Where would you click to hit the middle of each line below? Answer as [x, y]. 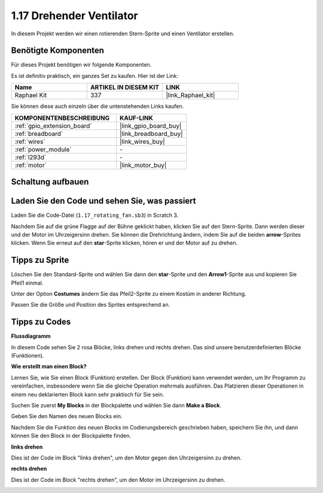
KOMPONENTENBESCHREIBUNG [62, 118]
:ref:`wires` [30, 141]
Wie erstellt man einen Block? [49, 367]
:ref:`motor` [31, 165]
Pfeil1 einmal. [27, 283]
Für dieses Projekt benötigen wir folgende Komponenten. [81, 65]
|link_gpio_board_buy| [151, 126]
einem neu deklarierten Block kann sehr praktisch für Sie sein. [88, 394]
